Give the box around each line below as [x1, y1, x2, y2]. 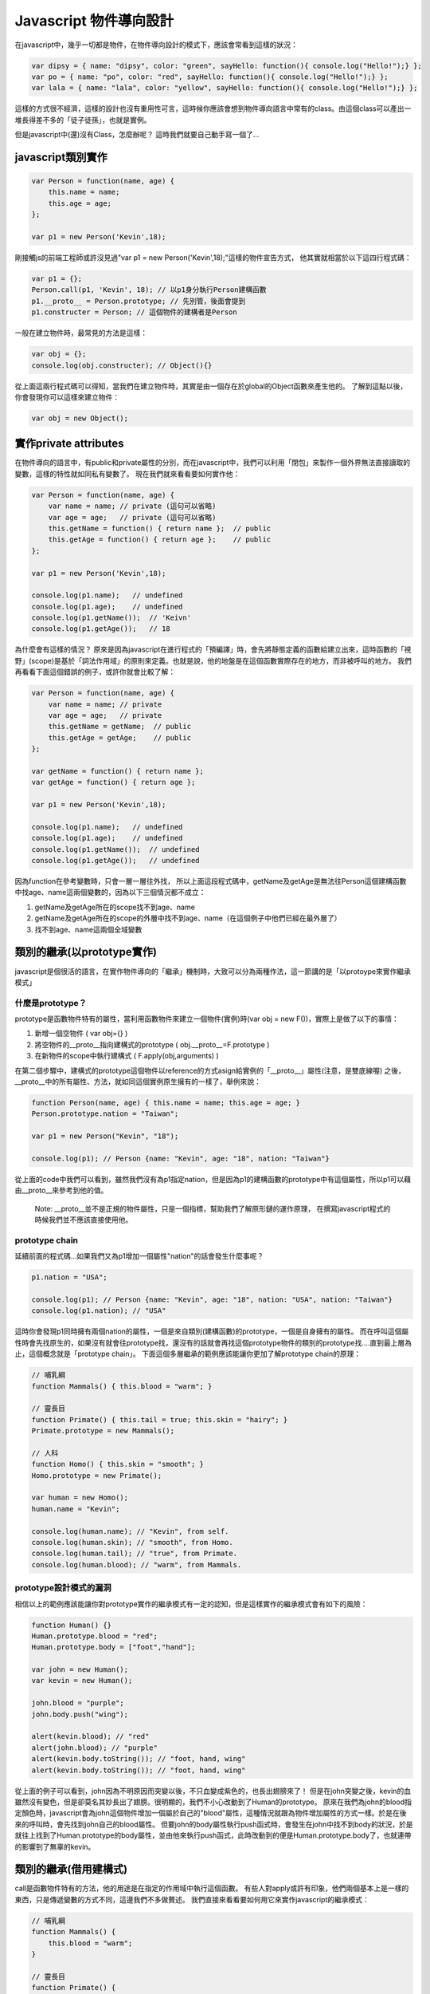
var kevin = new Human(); [31, 1676, 133, 1685]
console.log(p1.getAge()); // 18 [31, 625, 170, 633]
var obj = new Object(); [31, 413, 129, 423]
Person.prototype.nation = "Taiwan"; [31, 1109, 179, 1118]
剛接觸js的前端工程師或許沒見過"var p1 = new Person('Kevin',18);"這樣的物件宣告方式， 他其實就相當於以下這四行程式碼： [14, 253, 412, 262]
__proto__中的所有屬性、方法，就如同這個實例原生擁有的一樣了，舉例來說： [14, 1077, 262, 1086]
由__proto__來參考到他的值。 [14, 1185, 108, 1196]
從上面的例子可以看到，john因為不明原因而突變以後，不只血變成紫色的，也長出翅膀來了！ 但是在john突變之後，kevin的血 [14, 1786, 412, 1795]
